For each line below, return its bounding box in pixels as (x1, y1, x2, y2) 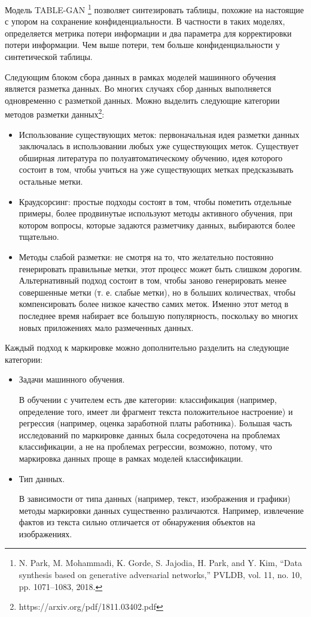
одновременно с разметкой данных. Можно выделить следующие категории (5, 94, 280, 106)
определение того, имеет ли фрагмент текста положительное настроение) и (19, 405, 293, 417)
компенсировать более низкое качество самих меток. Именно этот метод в (19, 297, 289, 310)
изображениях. (19, 527, 72, 540)
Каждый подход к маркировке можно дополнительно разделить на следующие (5, 341, 289, 354)
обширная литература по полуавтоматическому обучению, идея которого (19, 151, 283, 164)
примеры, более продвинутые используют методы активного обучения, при (19, 207, 292, 219)
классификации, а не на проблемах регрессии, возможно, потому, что (19, 440, 272, 453)
